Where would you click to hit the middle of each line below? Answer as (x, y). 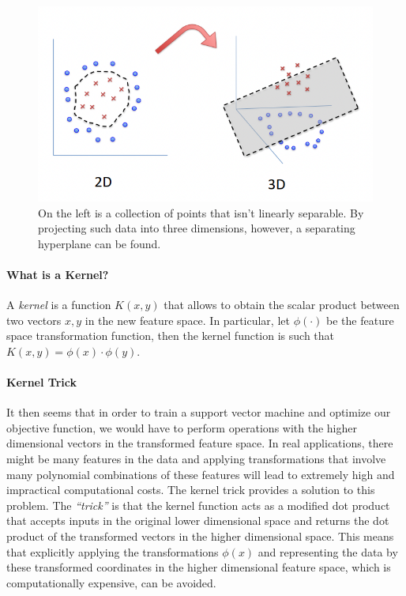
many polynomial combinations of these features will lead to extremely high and (201, 474)
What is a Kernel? (58, 274)
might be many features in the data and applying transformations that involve (196, 459)
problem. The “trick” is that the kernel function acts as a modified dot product (198, 505)
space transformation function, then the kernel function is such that (171, 336)
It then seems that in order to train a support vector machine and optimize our (199, 412)
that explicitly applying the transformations (113, 551)
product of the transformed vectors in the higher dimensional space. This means (200, 536)
